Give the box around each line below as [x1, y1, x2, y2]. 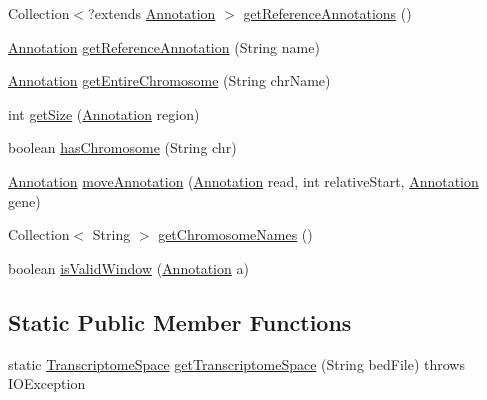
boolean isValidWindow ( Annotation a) [8, 257, 249, 278]
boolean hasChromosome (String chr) [8, 137, 237, 158]
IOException [8, 373, 86, 394]
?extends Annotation [88, 3, 216, 23]
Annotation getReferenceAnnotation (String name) [8, 36, 320, 57]
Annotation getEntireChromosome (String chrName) [8, 70, 331, 91]
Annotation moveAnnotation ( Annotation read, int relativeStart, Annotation [8, 170, 479, 191]
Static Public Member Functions [8, 306, 352, 337]
